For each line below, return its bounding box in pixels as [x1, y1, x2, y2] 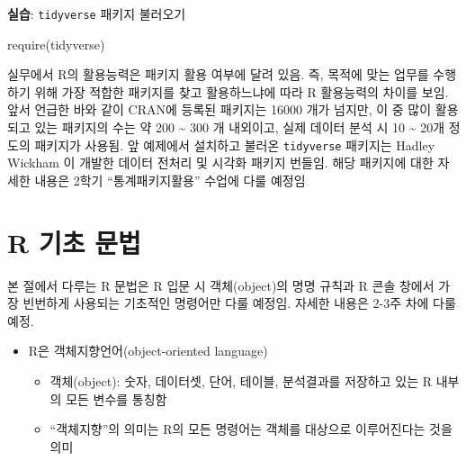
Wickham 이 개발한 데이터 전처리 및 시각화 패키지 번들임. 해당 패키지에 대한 [7, 153, 434, 172]
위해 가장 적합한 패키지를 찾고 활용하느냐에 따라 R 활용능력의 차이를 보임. [34, 82, 449, 101]
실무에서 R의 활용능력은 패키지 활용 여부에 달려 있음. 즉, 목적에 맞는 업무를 [7, 65, 429, 84]
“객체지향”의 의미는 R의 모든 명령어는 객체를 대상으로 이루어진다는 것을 [49, 420, 453, 438]
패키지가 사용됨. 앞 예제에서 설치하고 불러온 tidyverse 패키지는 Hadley [34, 135, 435, 154]
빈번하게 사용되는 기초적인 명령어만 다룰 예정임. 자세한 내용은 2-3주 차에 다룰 [22, 294, 456, 312]
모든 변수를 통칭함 [66, 389, 167, 408]
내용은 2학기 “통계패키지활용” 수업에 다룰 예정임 [34, 170, 306, 189]
